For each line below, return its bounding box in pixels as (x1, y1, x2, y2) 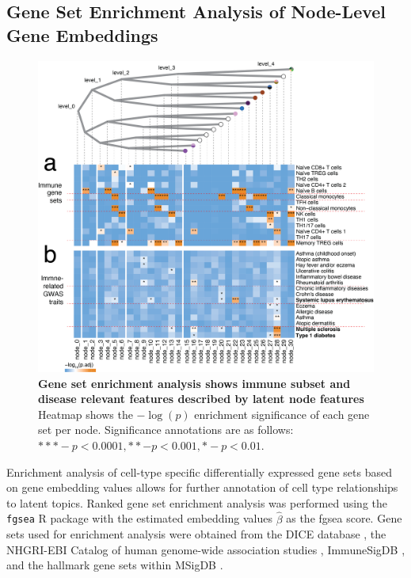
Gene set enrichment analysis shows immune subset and (38, 375, 351, 391)
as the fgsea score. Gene (286, 510, 402, 527)
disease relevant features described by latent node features (38, 390, 364, 407)
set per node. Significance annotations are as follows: (38, 421, 294, 438)
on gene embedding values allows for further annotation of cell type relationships (6, 479, 398, 496)
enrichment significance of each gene (194, 405, 370, 422)
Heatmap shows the (38, 405, 133, 422)
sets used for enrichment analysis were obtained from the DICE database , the (6, 526, 386, 542)
